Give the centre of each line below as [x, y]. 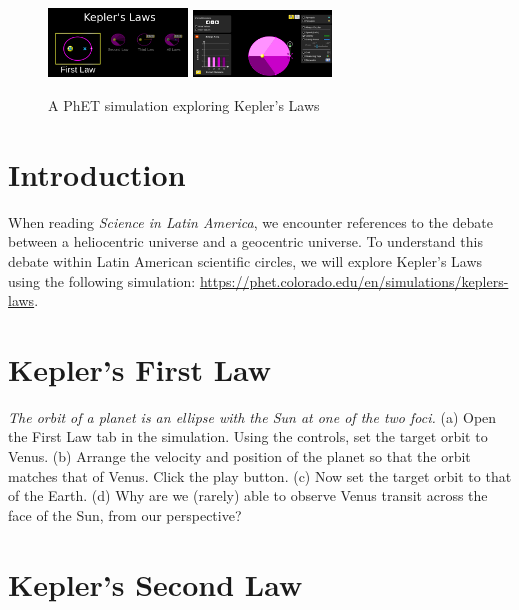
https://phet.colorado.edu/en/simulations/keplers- [354, 280]
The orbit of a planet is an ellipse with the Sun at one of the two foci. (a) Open [252, 416]
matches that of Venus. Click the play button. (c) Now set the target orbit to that [260, 475]
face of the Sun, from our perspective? [125, 514]
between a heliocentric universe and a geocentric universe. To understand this [245, 241]
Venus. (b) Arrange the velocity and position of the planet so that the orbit [239, 456]
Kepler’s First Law [140, 368]
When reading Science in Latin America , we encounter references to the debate [250, 221]
